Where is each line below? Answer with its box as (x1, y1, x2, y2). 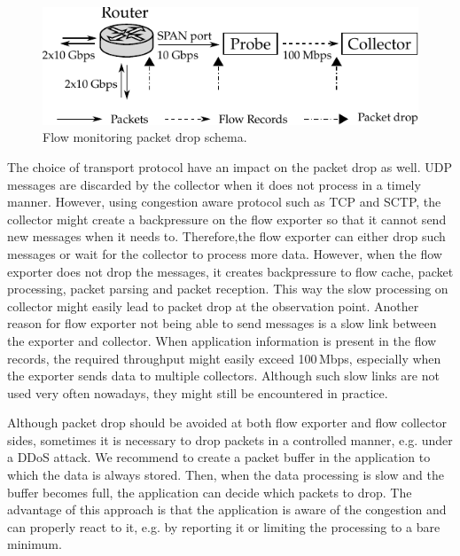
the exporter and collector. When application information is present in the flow (7, 331, 437, 349)
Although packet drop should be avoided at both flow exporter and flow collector (7, 413, 448, 432)
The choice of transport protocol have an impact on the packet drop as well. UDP (7, 157, 452, 176)
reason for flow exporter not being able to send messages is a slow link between (7, 314, 437, 333)
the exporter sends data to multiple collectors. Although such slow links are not (7, 366, 440, 385)
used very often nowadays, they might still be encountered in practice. (7, 383, 388, 402)
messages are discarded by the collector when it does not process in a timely (7, 175, 421, 193)
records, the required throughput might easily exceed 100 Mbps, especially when (7, 348, 441, 367)
